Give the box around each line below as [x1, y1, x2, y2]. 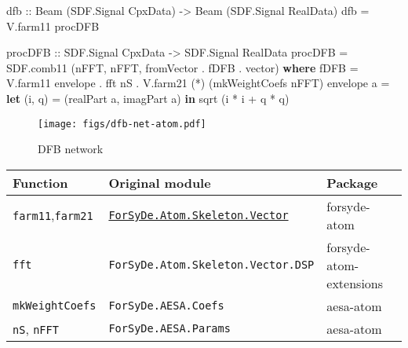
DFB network [38, 141, 104, 157]
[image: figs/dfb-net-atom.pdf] [38, 118, 206, 130]
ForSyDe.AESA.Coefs [108, 299, 224, 313]
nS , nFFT [13, 319, 59, 338]
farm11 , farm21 [13, 206, 93, 225]
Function [13, 173, 68, 192]
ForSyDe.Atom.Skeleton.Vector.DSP [108, 258, 315, 272]
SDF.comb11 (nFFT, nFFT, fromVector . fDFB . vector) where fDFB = [6, 59, 359, 75]
